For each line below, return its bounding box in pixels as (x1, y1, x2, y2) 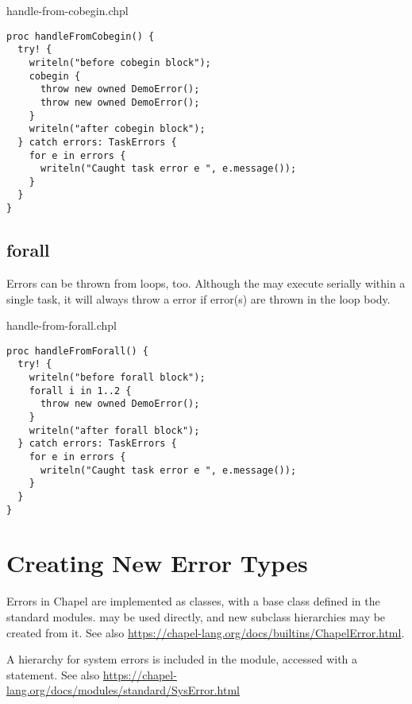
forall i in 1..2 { (29, 385, 132, 396)
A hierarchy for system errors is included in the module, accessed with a (6, 651, 358, 667)
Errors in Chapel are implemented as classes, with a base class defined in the (6, 593, 380, 609)
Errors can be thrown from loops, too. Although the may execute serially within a (6, 274, 406, 291)
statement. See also (6, 666, 100, 683)
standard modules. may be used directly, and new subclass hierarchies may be (6, 609, 386, 625)
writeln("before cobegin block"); (29, 56, 211, 68)
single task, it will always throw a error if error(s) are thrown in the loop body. (6, 290, 391, 307)
